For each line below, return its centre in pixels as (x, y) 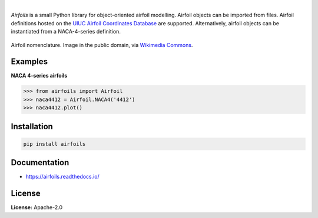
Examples (29, 62)
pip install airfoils (54, 144)
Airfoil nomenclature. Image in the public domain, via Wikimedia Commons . (102, 45)
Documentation (40, 162)
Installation (32, 126)
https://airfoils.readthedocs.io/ (62, 177)
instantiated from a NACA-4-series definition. (66, 32)
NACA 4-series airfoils (39, 76)
